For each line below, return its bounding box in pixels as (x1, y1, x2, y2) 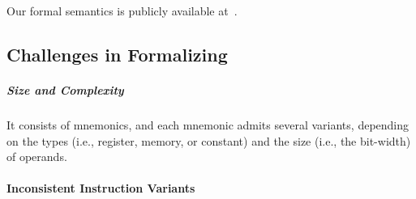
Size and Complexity (6, 81, 124, 98)
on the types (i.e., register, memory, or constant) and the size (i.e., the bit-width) (6, 132, 411, 149)
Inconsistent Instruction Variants (6, 180, 195, 197)
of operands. (6, 148, 67, 165)
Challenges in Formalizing (6, 41, 228, 66)
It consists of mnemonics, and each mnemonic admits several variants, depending (6, 116, 410, 133)
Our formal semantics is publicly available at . (6, 2, 238, 19)
